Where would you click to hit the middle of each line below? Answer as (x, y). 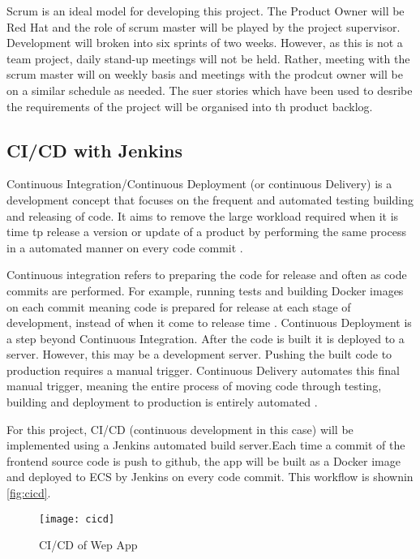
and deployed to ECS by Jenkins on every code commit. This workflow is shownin (210, 477)
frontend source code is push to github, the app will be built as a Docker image (204, 460)
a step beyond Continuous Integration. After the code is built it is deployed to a (206, 338)
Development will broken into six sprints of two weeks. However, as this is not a (205, 43)
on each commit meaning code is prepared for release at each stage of (179, 306)
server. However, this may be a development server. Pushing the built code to (199, 354)
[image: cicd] (77, 519)
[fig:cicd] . (29, 493)
